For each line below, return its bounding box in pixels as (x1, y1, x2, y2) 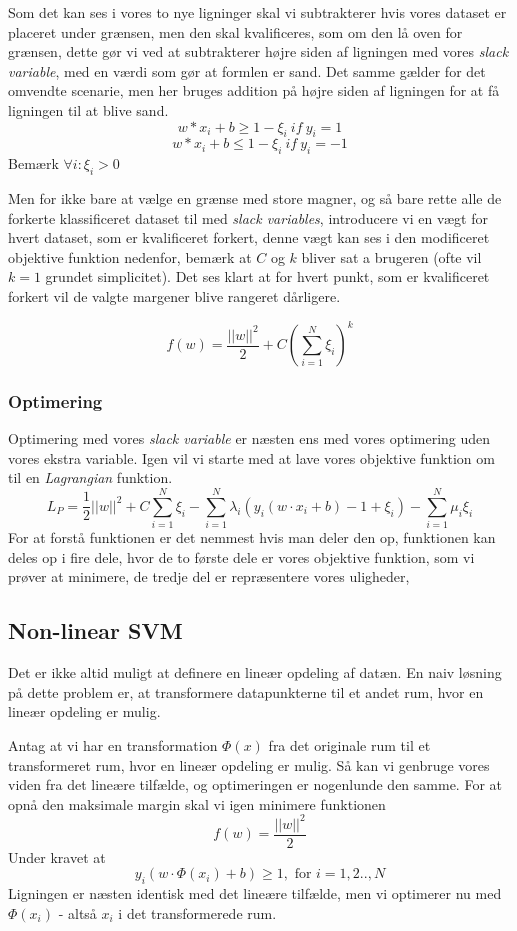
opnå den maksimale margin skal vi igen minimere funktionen (8, 793, 386, 814)
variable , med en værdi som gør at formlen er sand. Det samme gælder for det (8, 60, 486, 81)
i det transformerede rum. (118, 902, 277, 923)
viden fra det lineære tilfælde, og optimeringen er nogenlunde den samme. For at (8, 774, 502, 795)
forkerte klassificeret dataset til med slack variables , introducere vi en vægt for (8, 207, 488, 228)
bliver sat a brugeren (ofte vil (301, 246, 482, 267)
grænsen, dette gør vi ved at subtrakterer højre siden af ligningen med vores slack (8, 41, 509, 62)
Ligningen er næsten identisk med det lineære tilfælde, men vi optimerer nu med (8, 883, 502, 904)
